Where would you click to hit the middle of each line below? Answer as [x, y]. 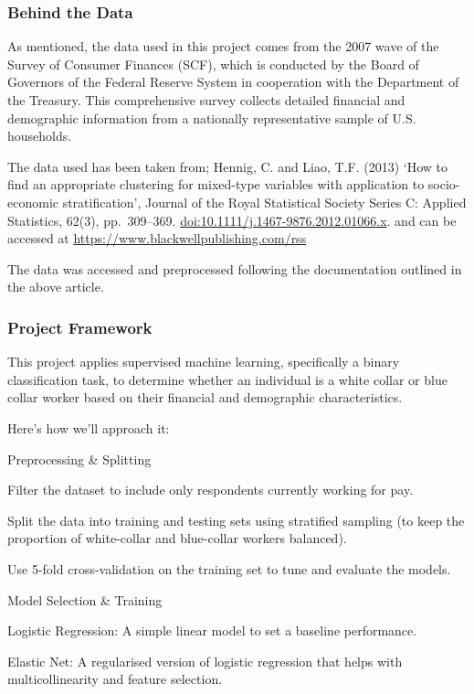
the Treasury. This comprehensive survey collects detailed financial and [206, 100]
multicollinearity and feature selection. [115, 679]
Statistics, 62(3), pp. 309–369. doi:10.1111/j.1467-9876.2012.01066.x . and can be [232, 220]
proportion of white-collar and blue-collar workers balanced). [177, 538]
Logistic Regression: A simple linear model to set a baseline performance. [212, 630]
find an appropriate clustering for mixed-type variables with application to [216, 184]
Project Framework [80, 327]
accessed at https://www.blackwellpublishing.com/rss [157, 238]
